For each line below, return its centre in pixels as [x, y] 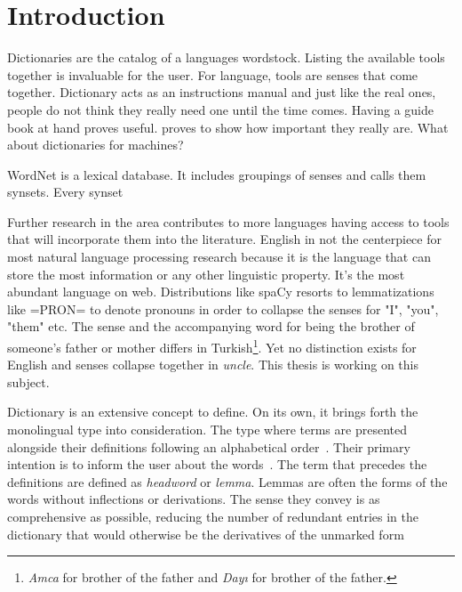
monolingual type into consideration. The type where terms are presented [207, 430]
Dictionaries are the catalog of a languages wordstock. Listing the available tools [226, 57]
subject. [28, 381]
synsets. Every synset [65, 192]
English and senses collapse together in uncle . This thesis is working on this [213, 365]
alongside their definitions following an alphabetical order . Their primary [209, 446]
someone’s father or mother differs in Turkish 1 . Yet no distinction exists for [212, 346]
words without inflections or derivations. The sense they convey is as [194, 499]
